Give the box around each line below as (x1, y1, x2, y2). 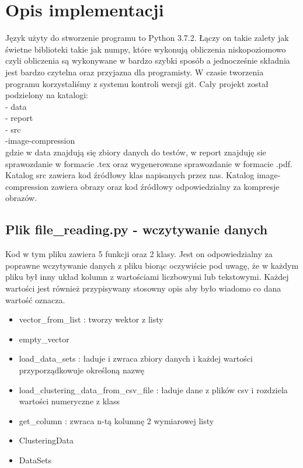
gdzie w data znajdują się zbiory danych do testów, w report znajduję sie (5, 146, 266, 158)
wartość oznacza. (5, 293, 65, 306)
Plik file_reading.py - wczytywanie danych (5, 220, 268, 238)
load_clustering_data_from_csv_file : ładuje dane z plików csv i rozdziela (19, 383, 288, 396)
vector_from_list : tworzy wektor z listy (19, 313, 163, 325)
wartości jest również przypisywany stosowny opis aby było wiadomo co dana (5, 282, 281, 294)
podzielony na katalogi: (5, 89, 88, 101)
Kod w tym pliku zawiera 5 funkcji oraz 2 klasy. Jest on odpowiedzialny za (5, 248, 273, 260)
